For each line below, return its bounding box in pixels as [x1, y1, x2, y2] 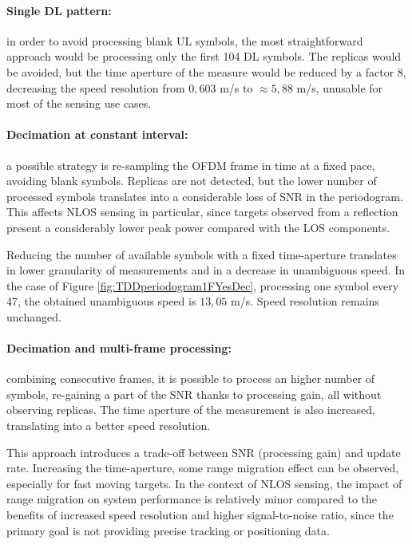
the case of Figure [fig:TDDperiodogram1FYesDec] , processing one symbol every [6, 277, 399, 294]
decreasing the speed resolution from [6, 79, 185, 96]
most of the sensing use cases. [6, 95, 152, 112]
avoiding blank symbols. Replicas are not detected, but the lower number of [6, 172, 377, 189]
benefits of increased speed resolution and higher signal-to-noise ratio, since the [6, 507, 394, 523]
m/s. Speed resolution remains [231, 293, 379, 309]
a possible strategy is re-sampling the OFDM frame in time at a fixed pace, [6, 156, 375, 173]
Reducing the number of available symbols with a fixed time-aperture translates [6, 246, 397, 262]
